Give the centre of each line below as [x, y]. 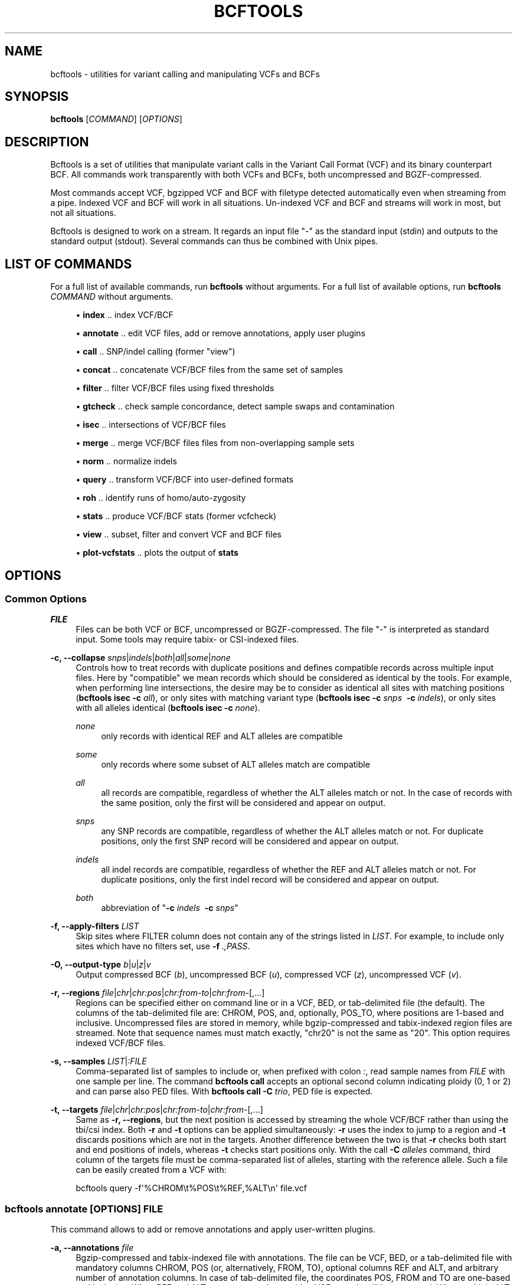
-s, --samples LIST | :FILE [99, 1061]
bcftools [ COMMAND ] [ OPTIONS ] [116, 119]
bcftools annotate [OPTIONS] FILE [84, 1209]
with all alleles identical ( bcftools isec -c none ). [168, 708]
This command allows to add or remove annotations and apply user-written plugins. [213, 1230]
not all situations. [83, 213]
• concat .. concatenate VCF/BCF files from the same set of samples [210, 370]
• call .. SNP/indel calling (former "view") [156, 352]
